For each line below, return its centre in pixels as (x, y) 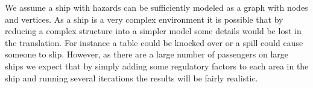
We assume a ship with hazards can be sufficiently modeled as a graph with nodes (156, 7)
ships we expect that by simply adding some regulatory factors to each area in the (157, 66)
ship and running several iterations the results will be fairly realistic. (131, 78)
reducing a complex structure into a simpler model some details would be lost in (153, 31)
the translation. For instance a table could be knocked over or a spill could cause (154, 42)
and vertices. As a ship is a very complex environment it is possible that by (144, 19)
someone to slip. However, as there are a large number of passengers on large (147, 54)
